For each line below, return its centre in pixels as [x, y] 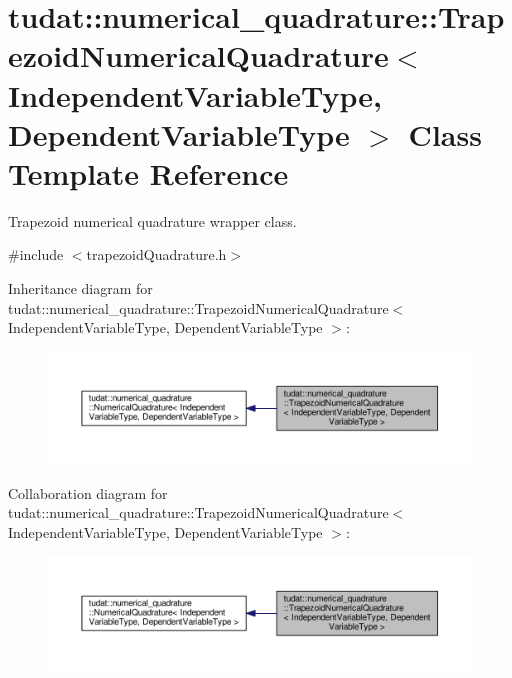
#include [36, 254]
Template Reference [148, 172]
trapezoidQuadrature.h [156, 254]
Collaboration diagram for [88, 492]
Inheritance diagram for [80, 288]
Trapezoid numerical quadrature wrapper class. [152, 220]
